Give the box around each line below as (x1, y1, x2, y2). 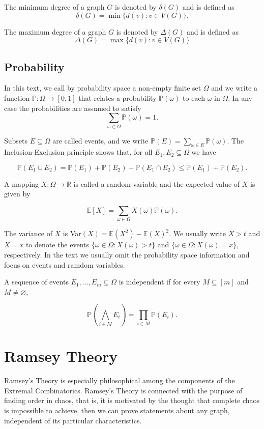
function (4, 92, 30, 103)
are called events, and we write (52, 135, 149, 146)
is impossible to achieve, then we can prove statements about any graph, (4, 405, 230, 415)
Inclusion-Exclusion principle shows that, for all (4, 147, 153, 157)
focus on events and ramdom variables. (4, 259, 125, 270)
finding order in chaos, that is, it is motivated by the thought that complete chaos (4, 395, 260, 406)
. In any (228, 92, 252, 103)
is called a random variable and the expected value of (73, 178, 240, 189)
